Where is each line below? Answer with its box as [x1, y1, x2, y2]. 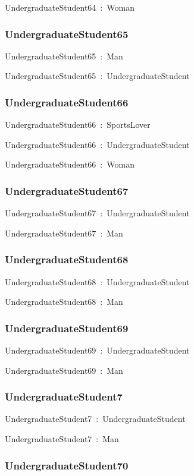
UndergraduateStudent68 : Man [5, 295, 123, 308]
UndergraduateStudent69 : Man [5, 364, 123, 376]
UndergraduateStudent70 [5, 458, 129, 472]
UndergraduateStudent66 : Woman [5, 158, 134, 171]
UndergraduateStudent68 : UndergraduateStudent [5, 275, 190, 288]
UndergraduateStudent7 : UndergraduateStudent [5, 412, 186, 425]
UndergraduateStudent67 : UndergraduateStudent [5, 207, 190, 219]
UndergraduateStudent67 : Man [5, 226, 123, 239]
